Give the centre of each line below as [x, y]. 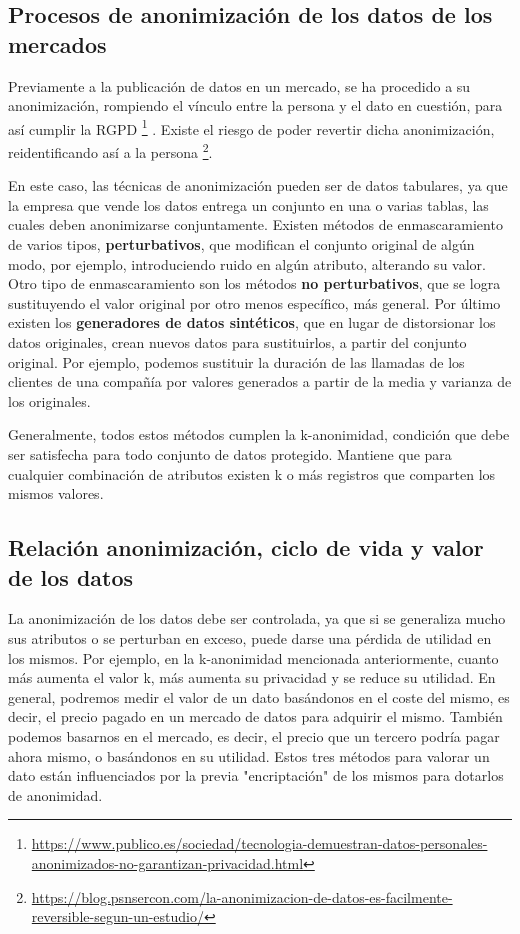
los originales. [49, 400]
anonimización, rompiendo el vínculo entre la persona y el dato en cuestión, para [255, 105]
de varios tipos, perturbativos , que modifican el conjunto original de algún [241, 244]
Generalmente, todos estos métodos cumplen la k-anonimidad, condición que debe [259, 434]
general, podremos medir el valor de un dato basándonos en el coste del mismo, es [259, 696]
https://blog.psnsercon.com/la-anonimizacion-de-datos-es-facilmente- [242, 896]
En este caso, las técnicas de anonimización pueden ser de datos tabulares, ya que [258, 185]
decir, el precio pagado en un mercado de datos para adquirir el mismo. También [255, 716]
